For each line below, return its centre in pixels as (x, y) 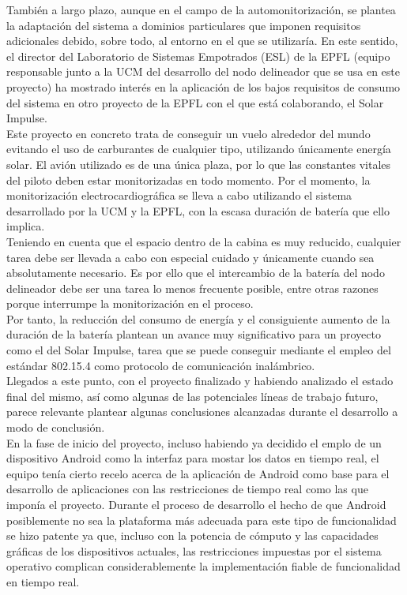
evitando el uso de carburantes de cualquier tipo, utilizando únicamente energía (199, 149)
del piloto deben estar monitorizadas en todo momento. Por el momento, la (188, 180)
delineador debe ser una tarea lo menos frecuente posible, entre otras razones (192, 288)
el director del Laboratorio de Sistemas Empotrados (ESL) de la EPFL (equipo (198, 56)
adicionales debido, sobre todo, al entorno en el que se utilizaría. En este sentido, (202, 41)
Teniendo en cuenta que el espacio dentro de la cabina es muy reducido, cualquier (204, 241)
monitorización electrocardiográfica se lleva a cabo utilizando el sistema (179, 195)
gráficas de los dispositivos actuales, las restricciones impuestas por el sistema (194, 550)
